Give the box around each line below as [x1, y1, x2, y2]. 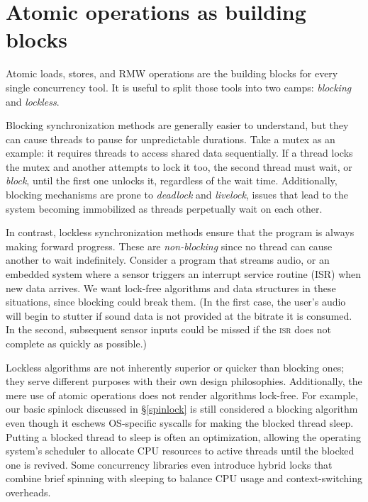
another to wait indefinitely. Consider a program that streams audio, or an [6, 252, 330, 267]
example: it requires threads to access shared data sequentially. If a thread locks [6, 145, 353, 160]
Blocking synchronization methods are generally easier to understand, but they [6, 118, 349, 133]
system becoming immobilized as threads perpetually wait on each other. [6, 201, 323, 216]
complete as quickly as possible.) [6, 336, 147, 350]
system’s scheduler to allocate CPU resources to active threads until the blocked [6, 443, 355, 458]
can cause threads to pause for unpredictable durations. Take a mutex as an [6, 131, 335, 146]
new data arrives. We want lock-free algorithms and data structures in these [6, 280, 336, 295]
